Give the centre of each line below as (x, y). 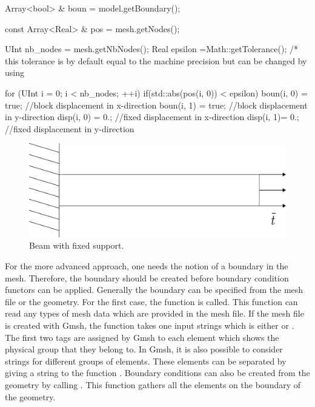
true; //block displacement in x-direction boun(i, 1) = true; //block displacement (156, 105)
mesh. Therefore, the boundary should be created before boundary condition (147, 277)
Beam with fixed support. (77, 245)
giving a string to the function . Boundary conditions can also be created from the (157, 373)
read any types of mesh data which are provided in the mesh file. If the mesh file (154, 313)
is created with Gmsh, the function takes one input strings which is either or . (150, 325)
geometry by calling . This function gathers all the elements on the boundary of (153, 384)
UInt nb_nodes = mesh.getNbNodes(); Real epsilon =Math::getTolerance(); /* (151, 49)
